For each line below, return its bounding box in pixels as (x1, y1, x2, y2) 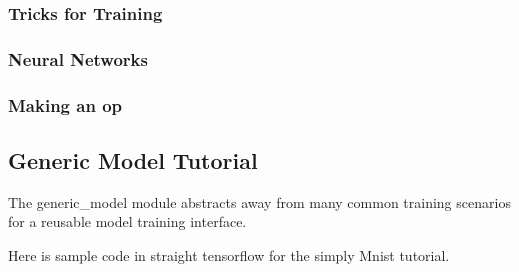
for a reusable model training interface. (8, 211, 247, 232)
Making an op (8, 92, 123, 117)
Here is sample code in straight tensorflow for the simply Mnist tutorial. (8, 244, 450, 265)
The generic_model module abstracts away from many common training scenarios (8, 191, 511, 212)
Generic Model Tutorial (8, 144, 258, 175)
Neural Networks (8, 46, 148, 71)
